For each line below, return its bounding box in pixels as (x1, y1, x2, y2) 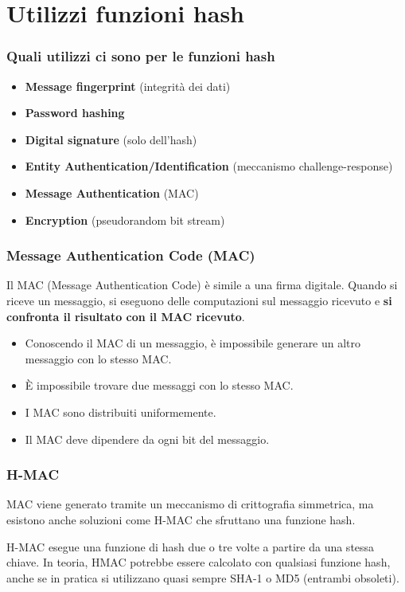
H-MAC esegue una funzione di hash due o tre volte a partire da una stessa (6, 538, 375, 555)
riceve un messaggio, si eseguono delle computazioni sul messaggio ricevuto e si (6, 292, 392, 308)
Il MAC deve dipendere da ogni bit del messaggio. (25, 430, 270, 447)
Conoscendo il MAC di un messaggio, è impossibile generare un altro (25, 335, 361, 351)
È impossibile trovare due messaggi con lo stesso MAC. (25, 377, 294, 394)
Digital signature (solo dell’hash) (25, 131, 197, 147)
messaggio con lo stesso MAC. (25, 350, 172, 367)
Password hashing (25, 104, 125, 121)
